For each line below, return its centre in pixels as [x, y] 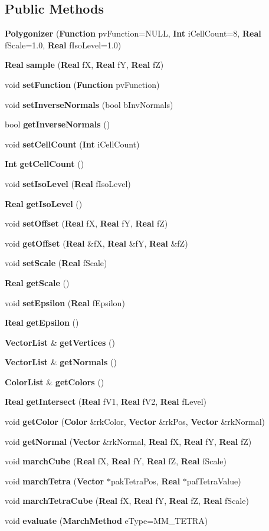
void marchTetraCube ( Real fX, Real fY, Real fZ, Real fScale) [127, 501]
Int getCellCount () [45, 164]
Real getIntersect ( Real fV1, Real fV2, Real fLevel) [106, 401]
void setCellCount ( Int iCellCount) [72, 144]
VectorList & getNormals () [61, 362]
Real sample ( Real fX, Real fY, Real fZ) [84, 65]
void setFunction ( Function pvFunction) [82, 84]
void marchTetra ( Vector [55, 481]
